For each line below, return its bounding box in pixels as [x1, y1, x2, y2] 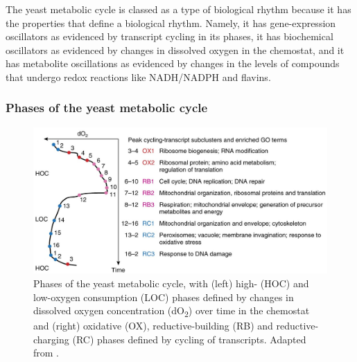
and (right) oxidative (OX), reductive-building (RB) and [33, 318, 273, 333]
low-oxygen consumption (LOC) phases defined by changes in [33, 289, 294, 304]
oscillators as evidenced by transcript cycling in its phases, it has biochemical [6, 29, 333, 44]
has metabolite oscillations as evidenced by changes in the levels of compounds [6, 56, 340, 71]
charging [33, 332, 69, 346]
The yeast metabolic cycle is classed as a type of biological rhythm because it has [6, 2, 351, 16]
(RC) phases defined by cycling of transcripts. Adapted [72, 332, 306, 346]
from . [33, 345, 60, 360]
